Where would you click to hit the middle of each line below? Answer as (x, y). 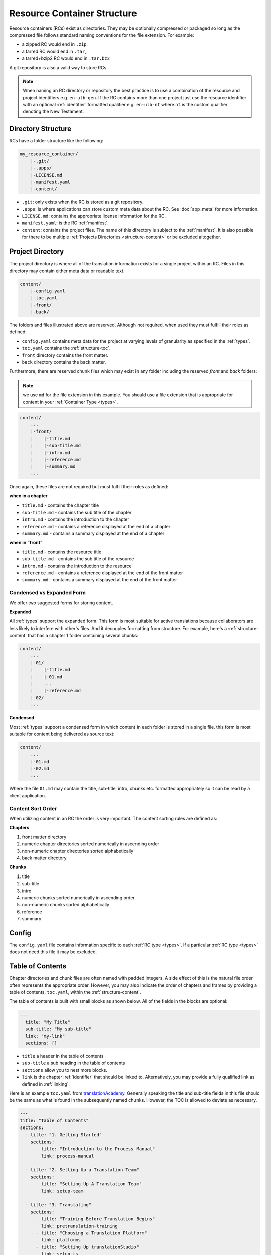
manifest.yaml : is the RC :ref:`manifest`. (65, 223)
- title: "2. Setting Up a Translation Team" (82, 1170)
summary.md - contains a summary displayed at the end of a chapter (93, 533)
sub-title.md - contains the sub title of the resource (78, 559)
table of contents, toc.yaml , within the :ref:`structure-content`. (75, 992)
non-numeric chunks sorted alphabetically (66, 905)
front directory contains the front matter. (65, 355)
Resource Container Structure (73, 13)
